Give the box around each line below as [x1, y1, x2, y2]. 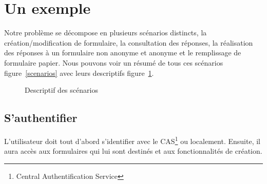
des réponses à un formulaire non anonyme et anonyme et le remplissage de [4, 47, 241, 58]
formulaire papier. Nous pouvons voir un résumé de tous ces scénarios [4, 57, 223, 68]
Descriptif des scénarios [25, 85, 98, 95]
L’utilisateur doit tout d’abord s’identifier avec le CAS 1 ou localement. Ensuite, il [4, 134, 260, 146]
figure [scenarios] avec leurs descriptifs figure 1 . [4, 67, 154, 78]
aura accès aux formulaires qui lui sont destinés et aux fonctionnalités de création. [4, 146, 262, 156]
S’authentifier [4, 110, 78, 126]
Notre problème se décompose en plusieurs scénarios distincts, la [4, 27, 207, 38]
